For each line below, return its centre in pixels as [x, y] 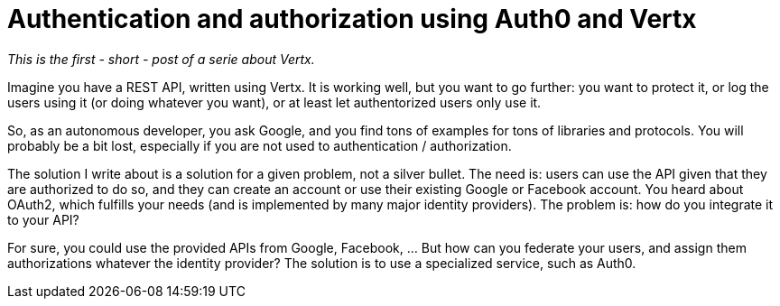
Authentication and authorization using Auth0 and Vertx [352, 19]
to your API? [43, 219]
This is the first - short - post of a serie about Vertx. [161, 59]
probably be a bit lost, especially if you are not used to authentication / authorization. [260, 145]
